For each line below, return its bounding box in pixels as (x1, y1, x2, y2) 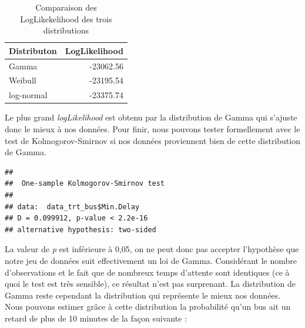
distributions (43, 24, 89, 36)
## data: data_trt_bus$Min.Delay (5, 202, 140, 211)
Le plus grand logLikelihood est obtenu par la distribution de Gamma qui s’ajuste (5, 111, 297, 123)
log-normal (9, 89, 48, 101)
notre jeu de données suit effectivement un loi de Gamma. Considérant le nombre (5, 254, 297, 266)
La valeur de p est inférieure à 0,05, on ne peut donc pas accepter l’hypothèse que (5, 243, 299, 255)
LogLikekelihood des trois (20, 12, 112, 25)
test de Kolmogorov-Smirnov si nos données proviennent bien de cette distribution (5, 134, 300, 146)
